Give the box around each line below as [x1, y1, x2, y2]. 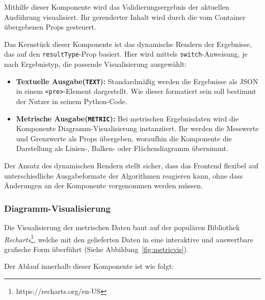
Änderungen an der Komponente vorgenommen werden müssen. [4, 180, 203, 191]
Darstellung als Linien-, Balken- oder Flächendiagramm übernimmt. [16, 143, 228, 154]
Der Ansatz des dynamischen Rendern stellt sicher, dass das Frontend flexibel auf [4, 160, 258, 170]
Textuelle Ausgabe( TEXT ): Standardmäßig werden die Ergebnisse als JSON [16, 76, 258, 86]
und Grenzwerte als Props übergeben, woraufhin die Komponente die [16, 133, 232, 143]
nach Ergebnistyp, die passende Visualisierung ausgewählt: [4, 59, 187, 69]
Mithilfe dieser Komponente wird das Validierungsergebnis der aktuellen [4, 2, 229, 12]
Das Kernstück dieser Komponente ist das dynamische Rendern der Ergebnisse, [4, 38, 252, 49]
